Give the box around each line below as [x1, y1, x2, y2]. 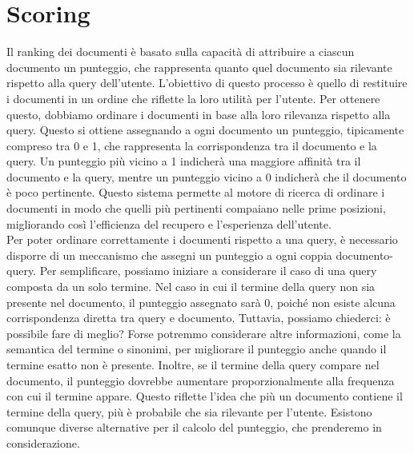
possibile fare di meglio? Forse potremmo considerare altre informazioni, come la [6, 325, 401, 341]
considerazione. [6, 434, 80, 451]
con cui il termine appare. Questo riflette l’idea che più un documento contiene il [6, 388, 403, 404]
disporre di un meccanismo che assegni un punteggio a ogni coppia [6, 246, 332, 263]
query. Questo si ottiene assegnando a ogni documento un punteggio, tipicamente [6, 121, 404, 138]
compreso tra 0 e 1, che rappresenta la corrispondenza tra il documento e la [6, 137, 377, 153]
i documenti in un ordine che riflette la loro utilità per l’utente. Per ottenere [6, 90, 380, 106]
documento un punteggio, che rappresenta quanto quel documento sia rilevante [6, 58, 392, 75]
